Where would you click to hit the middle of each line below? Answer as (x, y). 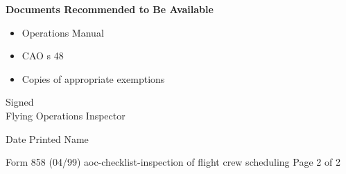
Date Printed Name (47, 138)
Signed (20, 102)
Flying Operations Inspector (66, 115)
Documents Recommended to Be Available (110, 9)
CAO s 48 (43, 56)
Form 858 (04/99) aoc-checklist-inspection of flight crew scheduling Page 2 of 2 (173, 162)
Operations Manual (63, 32)
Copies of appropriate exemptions (93, 78)
